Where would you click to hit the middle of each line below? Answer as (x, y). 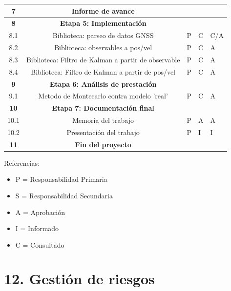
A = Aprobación (40, 212)
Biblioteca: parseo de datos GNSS (103, 35)
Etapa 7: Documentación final (103, 108)
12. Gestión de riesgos (79, 278)
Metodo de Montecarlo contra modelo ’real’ (103, 96)
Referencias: (22, 163)
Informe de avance (103, 10)
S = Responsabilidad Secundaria (64, 196)
